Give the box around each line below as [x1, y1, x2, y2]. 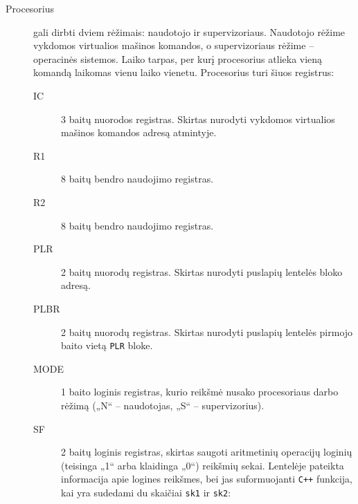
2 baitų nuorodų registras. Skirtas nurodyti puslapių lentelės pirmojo [61, 324, 353, 339]
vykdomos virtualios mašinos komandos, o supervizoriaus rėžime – [33, 38, 314, 53]
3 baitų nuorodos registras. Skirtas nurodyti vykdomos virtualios [61, 111, 335, 126]
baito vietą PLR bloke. [61, 338, 153, 353]
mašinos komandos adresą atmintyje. [61, 125, 217, 140]
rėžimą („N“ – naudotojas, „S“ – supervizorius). [61, 398, 265, 412]
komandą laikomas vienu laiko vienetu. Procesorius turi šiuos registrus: [33, 65, 334, 80]
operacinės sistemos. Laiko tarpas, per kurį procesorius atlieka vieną [33, 51, 323, 66]
